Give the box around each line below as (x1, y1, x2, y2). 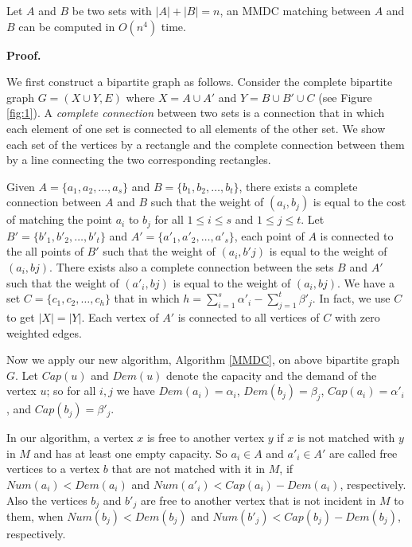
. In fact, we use (312, 290, 391, 307)
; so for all (46, 382, 96, 399)
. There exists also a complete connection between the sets (49, 258, 334, 275)
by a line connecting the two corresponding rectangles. (6, 151, 271, 168)
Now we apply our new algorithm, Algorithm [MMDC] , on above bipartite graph (6, 351, 400, 368)
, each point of (234, 227, 305, 244)
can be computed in (18, 18, 115, 34)
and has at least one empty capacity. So (33, 444, 227, 461)
